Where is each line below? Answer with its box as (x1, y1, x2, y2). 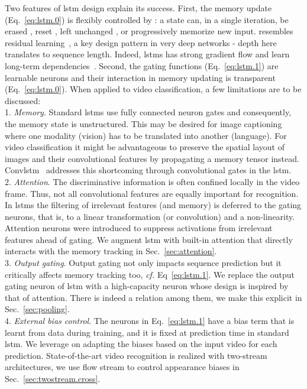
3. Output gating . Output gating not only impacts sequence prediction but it (5, 257, 282, 269)
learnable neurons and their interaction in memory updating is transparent (5, 71, 276, 83)
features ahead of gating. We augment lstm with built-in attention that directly (5, 233, 293, 245)
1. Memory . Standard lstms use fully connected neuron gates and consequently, (5, 106, 292, 118)
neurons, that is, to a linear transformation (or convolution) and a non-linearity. (5, 210, 295, 222)
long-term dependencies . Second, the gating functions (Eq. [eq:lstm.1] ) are (5, 59, 279, 72)
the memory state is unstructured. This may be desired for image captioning (5, 117, 282, 129)
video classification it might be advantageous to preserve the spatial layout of (5, 141, 285, 153)
